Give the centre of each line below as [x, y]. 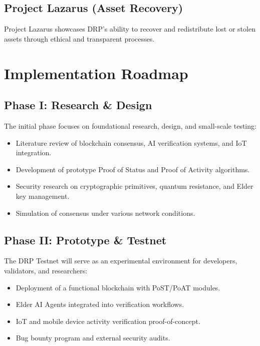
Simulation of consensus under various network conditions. [105, 213]
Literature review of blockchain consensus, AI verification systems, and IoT [131, 142]
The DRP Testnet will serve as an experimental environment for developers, [121, 261]
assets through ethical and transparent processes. [79, 38]
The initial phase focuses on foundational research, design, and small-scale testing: [130, 125]
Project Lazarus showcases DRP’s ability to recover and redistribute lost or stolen [130, 29]
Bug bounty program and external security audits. [93, 338]
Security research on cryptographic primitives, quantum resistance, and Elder [135, 186]
